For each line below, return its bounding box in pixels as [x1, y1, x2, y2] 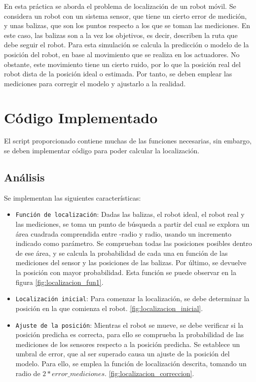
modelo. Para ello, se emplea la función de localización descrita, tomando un [15, 358, 247, 368]
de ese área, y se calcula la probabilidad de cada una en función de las [15, 247, 228, 258]
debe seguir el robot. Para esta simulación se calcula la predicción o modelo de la [4, 39, 249, 50]
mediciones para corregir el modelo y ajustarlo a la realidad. [4, 78, 186, 88]
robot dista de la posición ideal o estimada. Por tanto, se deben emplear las [4, 69, 232, 79]
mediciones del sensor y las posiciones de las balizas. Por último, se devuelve [15, 257, 247, 268]
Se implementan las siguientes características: [4, 192, 141, 203]
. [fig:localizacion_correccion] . [105, 368, 194, 378]
